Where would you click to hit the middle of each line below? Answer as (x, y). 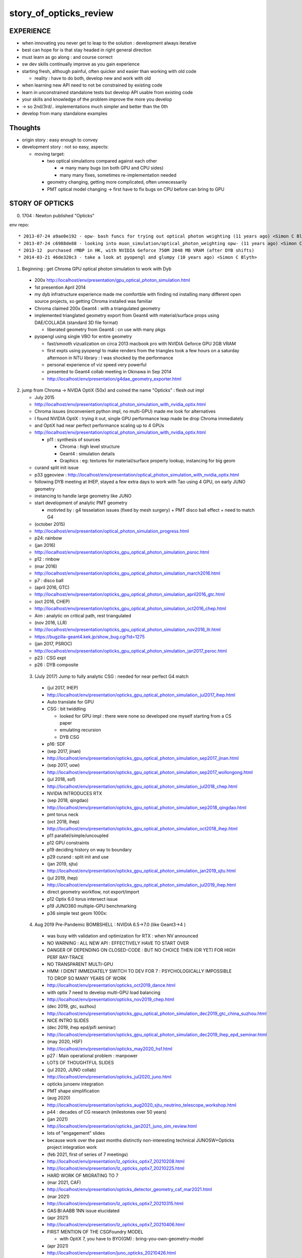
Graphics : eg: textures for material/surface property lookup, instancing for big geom (147, 461)
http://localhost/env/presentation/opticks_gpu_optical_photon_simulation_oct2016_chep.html (130, 608)
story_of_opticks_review (61, 13)
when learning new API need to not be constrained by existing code (92, 85)
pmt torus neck (63, 815)
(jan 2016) (45, 545)
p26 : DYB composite (56, 665)
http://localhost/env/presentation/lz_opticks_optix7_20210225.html (116, 1168)
